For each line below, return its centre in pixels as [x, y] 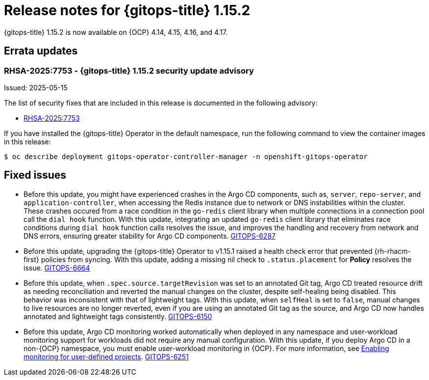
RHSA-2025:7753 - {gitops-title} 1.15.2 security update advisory [129, 70]
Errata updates [41, 51]
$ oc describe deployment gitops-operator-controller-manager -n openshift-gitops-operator [186, 156]
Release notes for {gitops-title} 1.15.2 [127, 10]
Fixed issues [35, 175]
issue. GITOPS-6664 [57, 268]
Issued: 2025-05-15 [36, 87]
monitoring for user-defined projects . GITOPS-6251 [106, 356]
